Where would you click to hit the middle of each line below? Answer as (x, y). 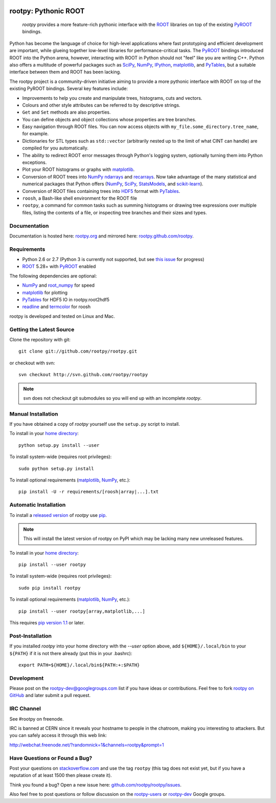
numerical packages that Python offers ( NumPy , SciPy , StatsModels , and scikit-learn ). (113, 184)
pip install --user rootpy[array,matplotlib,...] (82, 611)
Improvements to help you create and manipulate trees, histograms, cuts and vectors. (112, 98)
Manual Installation (34, 414)
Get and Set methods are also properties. (66, 112)
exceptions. (34, 162)
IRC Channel (25, 709)
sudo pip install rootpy (50, 588)
